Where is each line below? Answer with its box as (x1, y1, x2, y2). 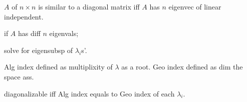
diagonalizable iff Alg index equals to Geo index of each (4, 88, 175, 98)
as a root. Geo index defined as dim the (121, 61, 243, 72)
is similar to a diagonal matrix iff (38, 1, 140, 11)
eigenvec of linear (168, 1, 221, 11)
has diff (18, 28, 41, 38)
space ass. (4, 71, 34, 81)
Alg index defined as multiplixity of (4, 61, 113, 72)
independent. (4, 11, 44, 21)
